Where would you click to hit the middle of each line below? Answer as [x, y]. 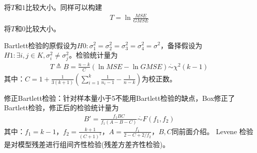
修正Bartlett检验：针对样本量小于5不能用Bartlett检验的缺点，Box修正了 [120, 98]
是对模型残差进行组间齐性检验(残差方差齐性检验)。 [87, 144]
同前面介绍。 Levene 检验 [213, 131]
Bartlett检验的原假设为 [41, 45]
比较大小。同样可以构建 [64, 7]
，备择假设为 [181, 45]
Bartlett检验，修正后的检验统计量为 [61, 108]
